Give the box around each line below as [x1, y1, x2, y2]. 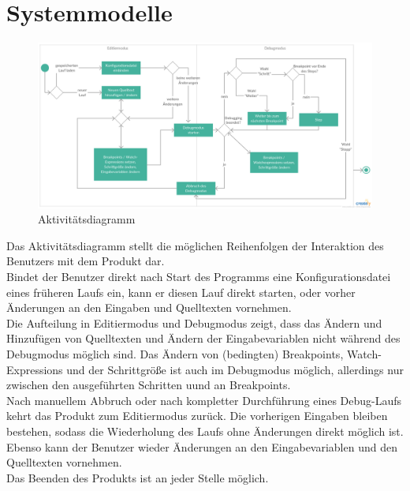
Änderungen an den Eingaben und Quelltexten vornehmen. [6, 299, 292, 316]
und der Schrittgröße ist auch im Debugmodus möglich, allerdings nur [66, 361, 404, 377]
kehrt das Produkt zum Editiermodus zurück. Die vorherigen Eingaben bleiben [6, 407, 388, 424]
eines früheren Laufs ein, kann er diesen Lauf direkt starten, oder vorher [6, 283, 356, 300]
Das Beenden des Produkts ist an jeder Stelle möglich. [6, 469, 269, 485]
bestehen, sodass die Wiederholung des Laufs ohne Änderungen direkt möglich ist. [6, 422, 404, 439]
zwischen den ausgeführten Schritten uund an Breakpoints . [6, 377, 291, 393]
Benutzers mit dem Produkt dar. [6, 253, 165, 269]
